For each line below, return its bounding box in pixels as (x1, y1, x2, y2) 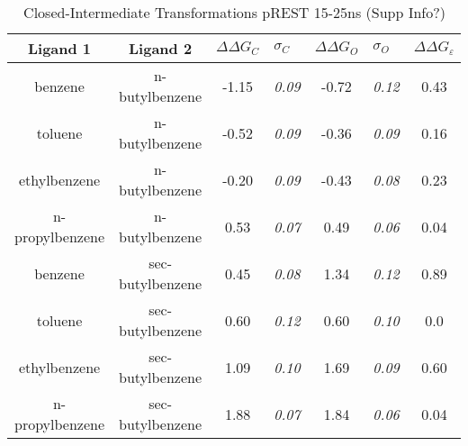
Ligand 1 (27, 38, 92, 59)
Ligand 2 (129, 38, 193, 59)
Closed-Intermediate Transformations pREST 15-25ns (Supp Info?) (23, 2, 446, 23)
